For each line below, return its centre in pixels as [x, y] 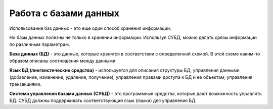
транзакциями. [26, 84]
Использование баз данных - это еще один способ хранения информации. [90, 28]
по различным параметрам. [40, 44]
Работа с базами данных [64, 13]
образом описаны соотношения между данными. [63, 61]
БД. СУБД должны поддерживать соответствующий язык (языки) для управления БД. [103, 100]
